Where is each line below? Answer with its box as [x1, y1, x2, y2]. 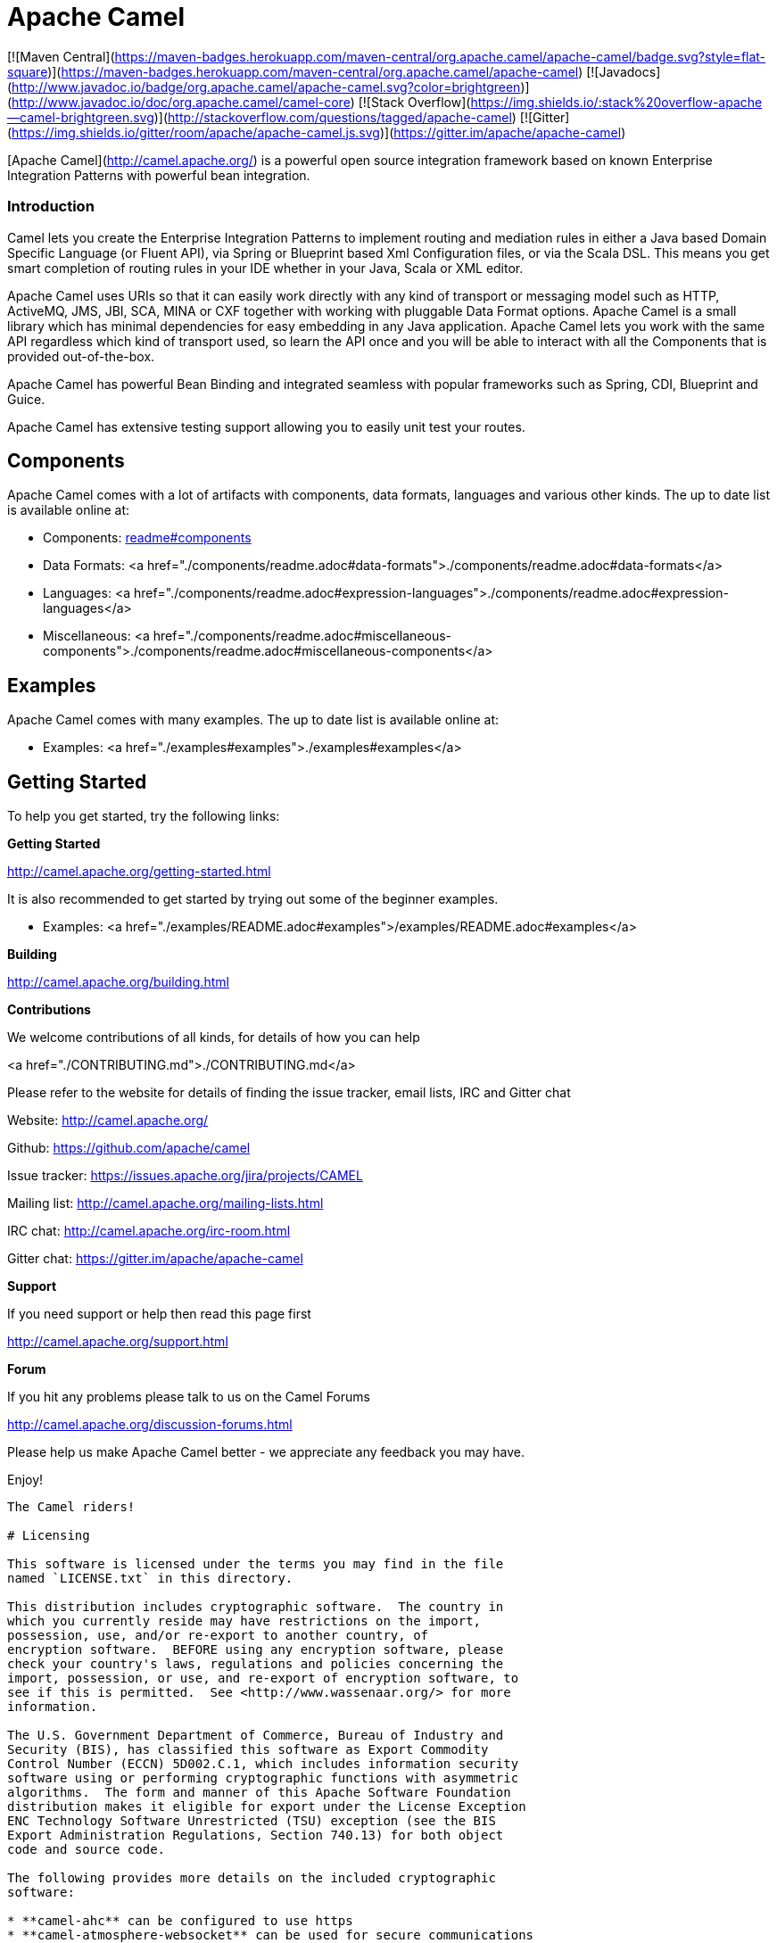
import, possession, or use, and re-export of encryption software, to [7, 1671, 519, 1686]
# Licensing [7, 1528, 90, 1543]
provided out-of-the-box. [7, 348, 155, 364]
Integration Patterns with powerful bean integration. [7, 167, 310, 183]
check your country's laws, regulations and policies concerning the [7, 1657, 504, 1672]
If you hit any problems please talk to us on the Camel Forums [7, 1389, 370, 1405]
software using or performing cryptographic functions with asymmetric [7, 1771, 519, 1786]
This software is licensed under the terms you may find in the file [7, 1557, 504, 1572]
